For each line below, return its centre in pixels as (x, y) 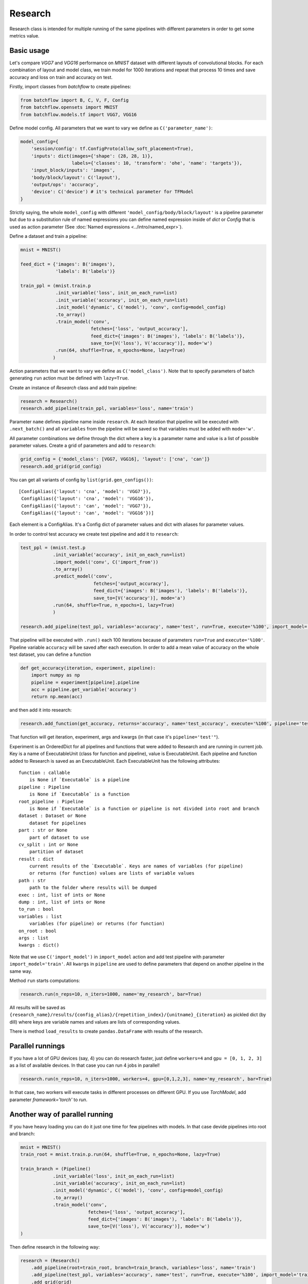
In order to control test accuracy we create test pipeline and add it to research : (94, 534)
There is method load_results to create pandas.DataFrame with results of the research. (106, 1031)
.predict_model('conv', (83, 576)
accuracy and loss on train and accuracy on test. (61, 77)
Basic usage (30, 51)
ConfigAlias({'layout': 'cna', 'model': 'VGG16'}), (88, 499)
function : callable (44, 772)
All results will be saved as (37, 1007)
